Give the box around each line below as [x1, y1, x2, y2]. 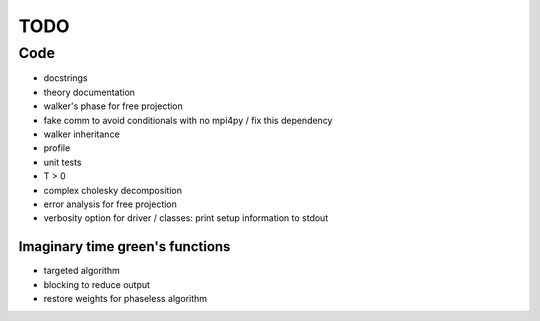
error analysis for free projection [43, 198, 177, 210]
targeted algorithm [43, 265, 120, 277]
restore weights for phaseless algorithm [43, 292, 208, 304]
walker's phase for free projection [43, 100, 184, 112]
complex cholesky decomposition [43, 184, 182, 196]
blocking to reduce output [43, 278, 150, 290]
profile [43, 142, 71, 154]
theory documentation [43, 86, 135, 98]
